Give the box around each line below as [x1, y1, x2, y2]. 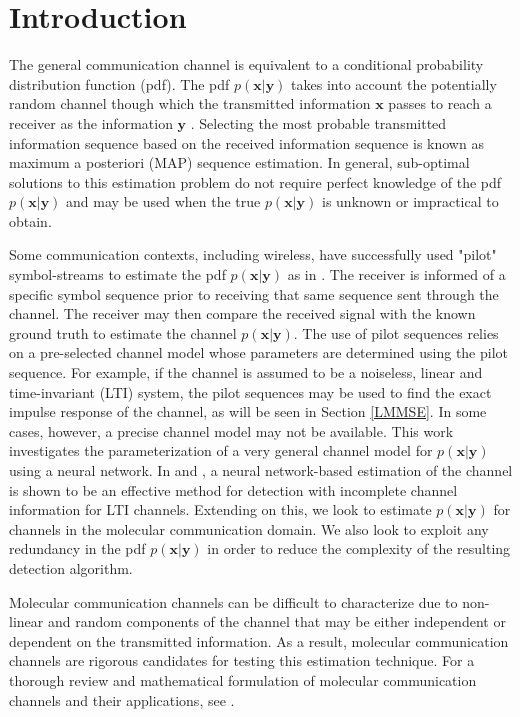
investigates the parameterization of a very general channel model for [9, 440, 433, 461]
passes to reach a [388, 93, 492, 114]
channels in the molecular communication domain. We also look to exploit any [9, 518, 489, 539]
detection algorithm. [9, 557, 133, 578]
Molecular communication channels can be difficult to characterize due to [9, 591, 458, 612]
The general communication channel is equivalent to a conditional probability [9, 54, 484, 75]
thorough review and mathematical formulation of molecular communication [9, 669, 477, 690]
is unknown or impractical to [322, 191, 499, 212]
